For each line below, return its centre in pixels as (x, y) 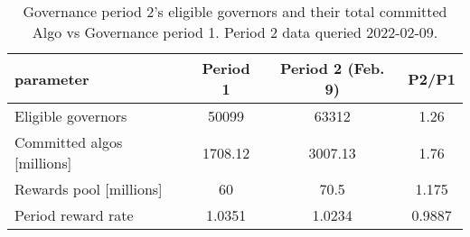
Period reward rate (74, 215)
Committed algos (69, 142)
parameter (52, 78)
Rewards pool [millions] (89, 189)
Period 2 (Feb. (332, 68)
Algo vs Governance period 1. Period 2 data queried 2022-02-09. (235, 32)
